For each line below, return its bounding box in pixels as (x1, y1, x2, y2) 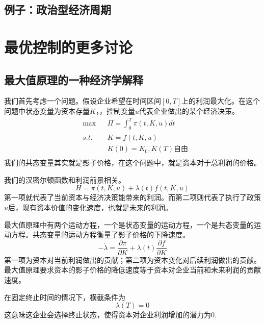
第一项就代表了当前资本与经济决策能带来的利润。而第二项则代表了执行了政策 (4, 192, 261, 203)
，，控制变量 (95, 105, 135, 116)
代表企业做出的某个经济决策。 (139, 105, 239, 116)
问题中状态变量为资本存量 (4, 105, 90, 116)
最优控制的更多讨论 (4, 36, 133, 57)
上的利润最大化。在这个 (181, 95, 260, 106)
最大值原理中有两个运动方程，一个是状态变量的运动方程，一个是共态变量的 (4, 219, 254, 230)
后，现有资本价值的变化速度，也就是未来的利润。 (8, 202, 173, 212)
